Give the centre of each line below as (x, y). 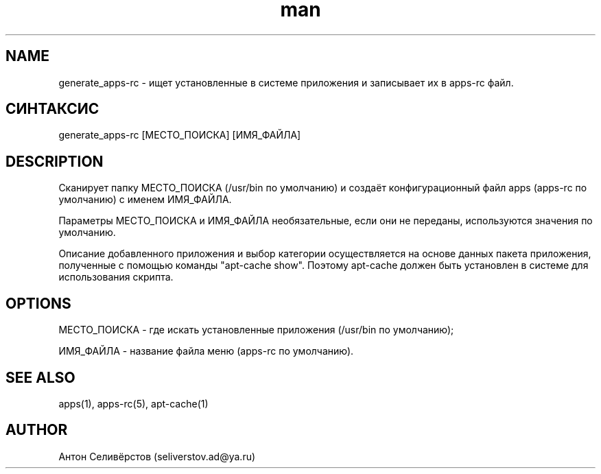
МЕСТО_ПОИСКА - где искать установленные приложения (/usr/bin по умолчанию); (256, 330)
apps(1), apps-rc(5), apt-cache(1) (133, 403)
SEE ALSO (40, 377)
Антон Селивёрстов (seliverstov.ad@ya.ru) (157, 456)
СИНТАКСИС (52, 109)
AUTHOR (37, 430)
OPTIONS (38, 303)
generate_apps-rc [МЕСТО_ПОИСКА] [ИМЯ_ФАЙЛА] (180, 135)
